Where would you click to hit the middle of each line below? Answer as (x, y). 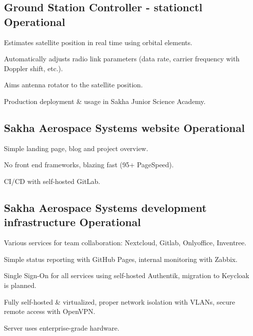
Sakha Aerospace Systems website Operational (125, 127)
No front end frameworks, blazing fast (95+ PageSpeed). (89, 165)
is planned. (20, 285)
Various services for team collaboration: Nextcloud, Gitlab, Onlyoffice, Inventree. (125, 243)
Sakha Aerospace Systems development (105, 207)
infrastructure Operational (73, 222)
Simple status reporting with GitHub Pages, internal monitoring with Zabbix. (121, 259)
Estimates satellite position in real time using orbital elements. (98, 42)
